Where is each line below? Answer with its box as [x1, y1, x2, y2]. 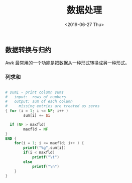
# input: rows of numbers [5, 94, 66, 99]
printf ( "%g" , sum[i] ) [23, 145, 66, 150]
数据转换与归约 [5, 46, 52, 54]
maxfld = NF [23, 126, 49, 132]
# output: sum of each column [5, 99, 73, 104]
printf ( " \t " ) [32, 155, 59, 160]
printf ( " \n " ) [32, 164, 59, 169]
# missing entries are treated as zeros [5, 104, 100, 109]
